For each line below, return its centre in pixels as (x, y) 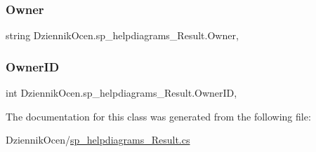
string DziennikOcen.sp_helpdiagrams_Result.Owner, (122, 35)
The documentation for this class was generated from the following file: (158, 116)
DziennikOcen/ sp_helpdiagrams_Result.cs (98, 140)
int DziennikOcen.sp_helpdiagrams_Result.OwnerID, (121, 93)
